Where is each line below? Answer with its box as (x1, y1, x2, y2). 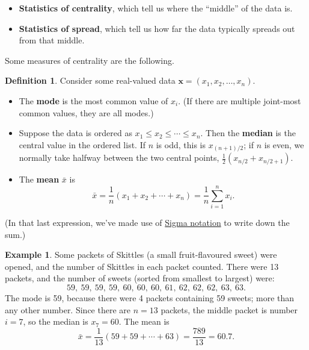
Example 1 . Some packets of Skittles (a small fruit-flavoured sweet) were (5, 248, 277, 261)
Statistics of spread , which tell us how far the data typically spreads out (19, 22, 295, 34)
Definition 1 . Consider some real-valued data (5, 74, 176, 87)
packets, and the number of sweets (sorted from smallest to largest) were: (5, 272, 275, 284)
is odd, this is (156, 138, 206, 151)
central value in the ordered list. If (19, 138, 145, 151)
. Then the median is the (200, 127, 296, 139)
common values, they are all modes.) (19, 106, 154, 119)
